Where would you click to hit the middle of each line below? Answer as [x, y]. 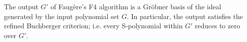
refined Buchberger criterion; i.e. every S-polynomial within [93, 26]
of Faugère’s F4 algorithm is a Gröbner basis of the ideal [136, 6]
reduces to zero [217, 26]
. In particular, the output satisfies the [185, 16]
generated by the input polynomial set [62, 16]
